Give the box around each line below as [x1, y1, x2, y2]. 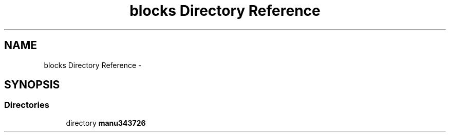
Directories [4, 100, 49, 110]
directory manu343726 [66, 118, 146, 127]
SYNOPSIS [4, 78, 60, 92]
